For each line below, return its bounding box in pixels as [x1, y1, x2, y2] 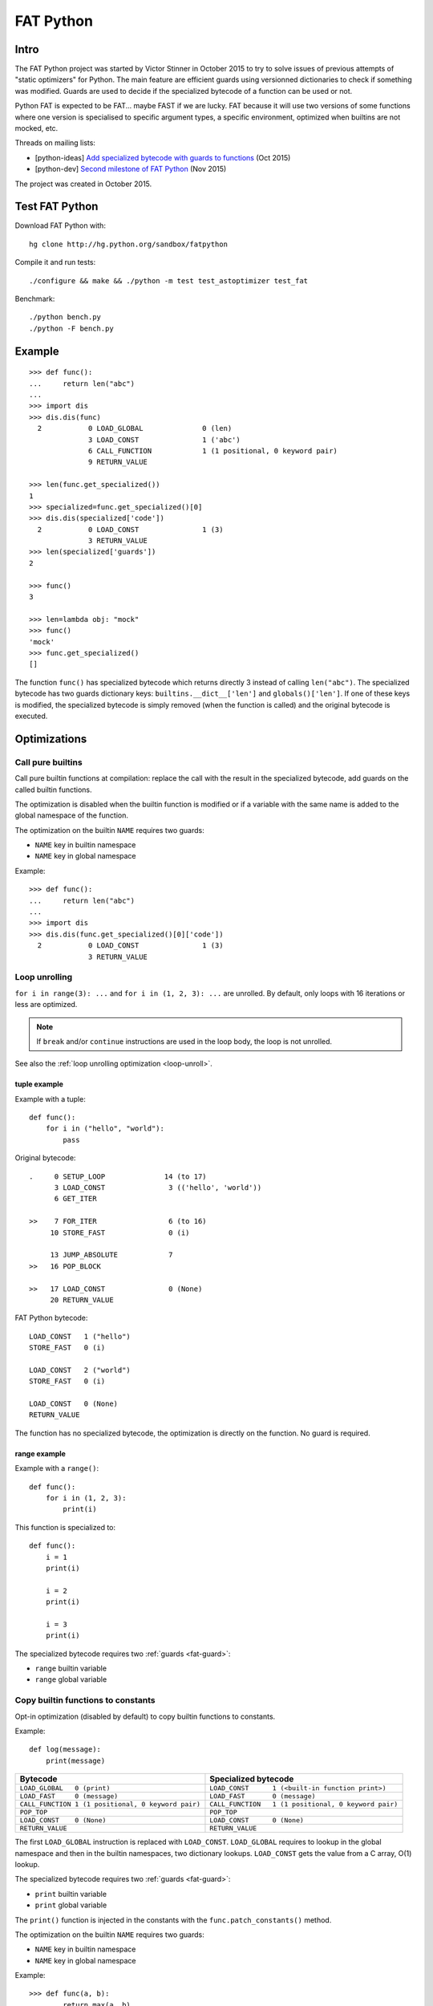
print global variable [34, 1900, 107, 1910]
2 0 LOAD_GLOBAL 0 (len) [37, 424, 233, 433]
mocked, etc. [14, 124, 59, 133]
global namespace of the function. [14, 810, 128, 820]
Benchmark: [14, 294, 55, 304]
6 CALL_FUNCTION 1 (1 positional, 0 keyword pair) [88, 446, 338, 455]
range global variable [34, 1675, 107, 1684]
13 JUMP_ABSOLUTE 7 [50, 1250, 173, 1260]
